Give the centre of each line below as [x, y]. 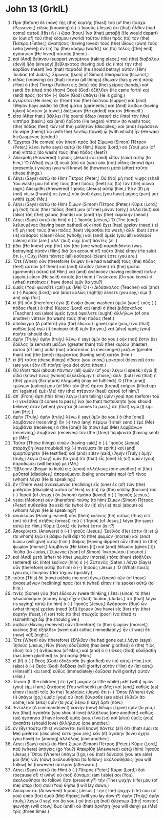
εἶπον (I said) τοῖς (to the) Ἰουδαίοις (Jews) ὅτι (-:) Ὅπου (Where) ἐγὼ [83, 692]
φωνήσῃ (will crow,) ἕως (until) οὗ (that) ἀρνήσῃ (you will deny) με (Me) [85, 806]
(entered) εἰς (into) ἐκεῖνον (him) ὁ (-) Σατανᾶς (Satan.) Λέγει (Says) [82, 562]
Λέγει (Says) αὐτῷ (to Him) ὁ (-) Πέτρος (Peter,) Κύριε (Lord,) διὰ [79, 770]
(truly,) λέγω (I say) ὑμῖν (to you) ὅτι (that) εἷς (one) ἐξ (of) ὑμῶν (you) [84, 458]
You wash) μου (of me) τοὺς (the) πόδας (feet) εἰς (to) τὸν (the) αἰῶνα [83, 183]
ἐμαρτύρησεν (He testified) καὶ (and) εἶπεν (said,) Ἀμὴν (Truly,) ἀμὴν [82, 453]
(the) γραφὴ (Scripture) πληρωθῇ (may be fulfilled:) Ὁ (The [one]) [79, 380]
